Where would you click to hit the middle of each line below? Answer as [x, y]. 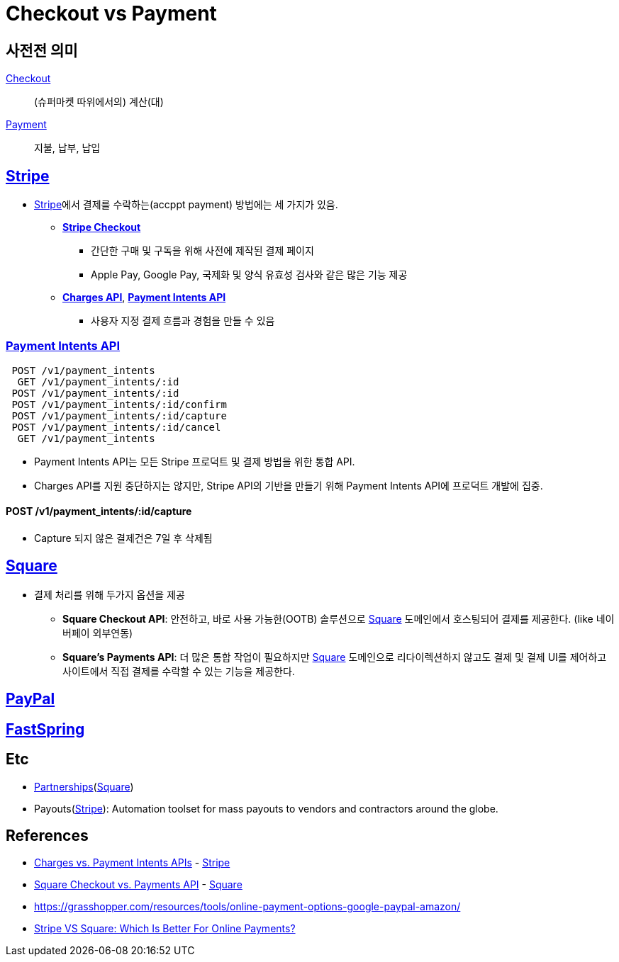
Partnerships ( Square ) [84, 786]
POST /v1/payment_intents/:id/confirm [119, 404]
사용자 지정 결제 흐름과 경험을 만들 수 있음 [183, 321]
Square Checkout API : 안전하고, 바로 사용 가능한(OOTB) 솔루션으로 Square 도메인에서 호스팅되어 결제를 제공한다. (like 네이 [339, 618]
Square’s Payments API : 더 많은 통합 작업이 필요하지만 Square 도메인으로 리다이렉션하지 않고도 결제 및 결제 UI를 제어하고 [335, 657]
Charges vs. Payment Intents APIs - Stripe [132, 863]
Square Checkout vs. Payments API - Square [138, 885]
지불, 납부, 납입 [67, 148]
